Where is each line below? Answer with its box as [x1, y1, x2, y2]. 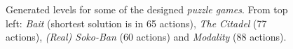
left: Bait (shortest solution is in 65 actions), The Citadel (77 [6, 15, 267, 30]
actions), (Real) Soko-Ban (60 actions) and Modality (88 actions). [6, 29, 287, 44]
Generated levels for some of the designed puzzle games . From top [6, 2, 288, 17]
